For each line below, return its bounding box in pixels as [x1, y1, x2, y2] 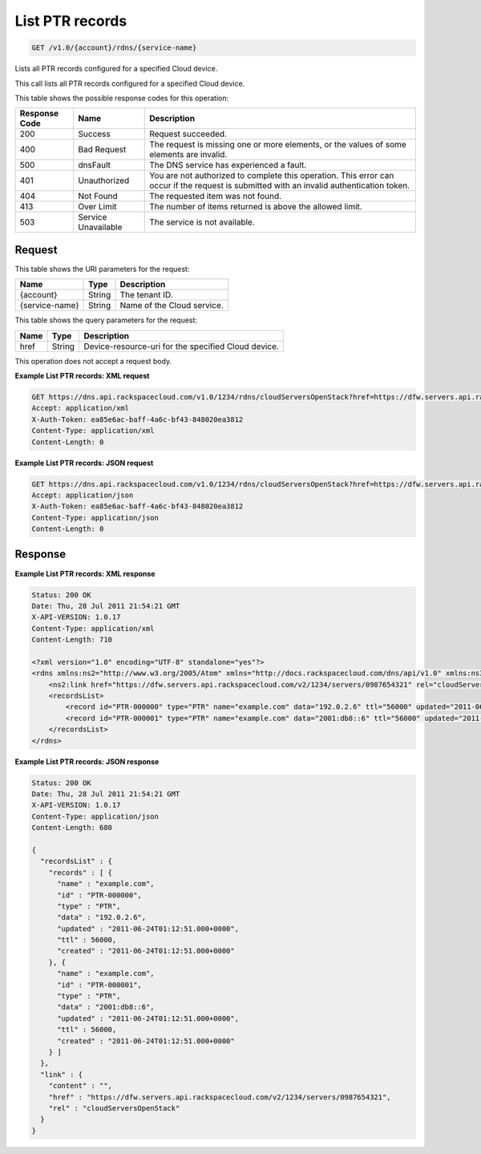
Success [78, 128, 111, 140]
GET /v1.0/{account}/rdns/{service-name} [31, 43, 197, 52]
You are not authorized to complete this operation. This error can [149, 170, 394, 181]
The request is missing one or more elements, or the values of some [149, 139, 406, 150]
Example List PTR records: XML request [14, 370, 150, 380]
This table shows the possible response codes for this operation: [14, 93, 229, 103]
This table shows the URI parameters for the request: [14, 264, 190, 273]
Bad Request [78, 144, 127, 156]
